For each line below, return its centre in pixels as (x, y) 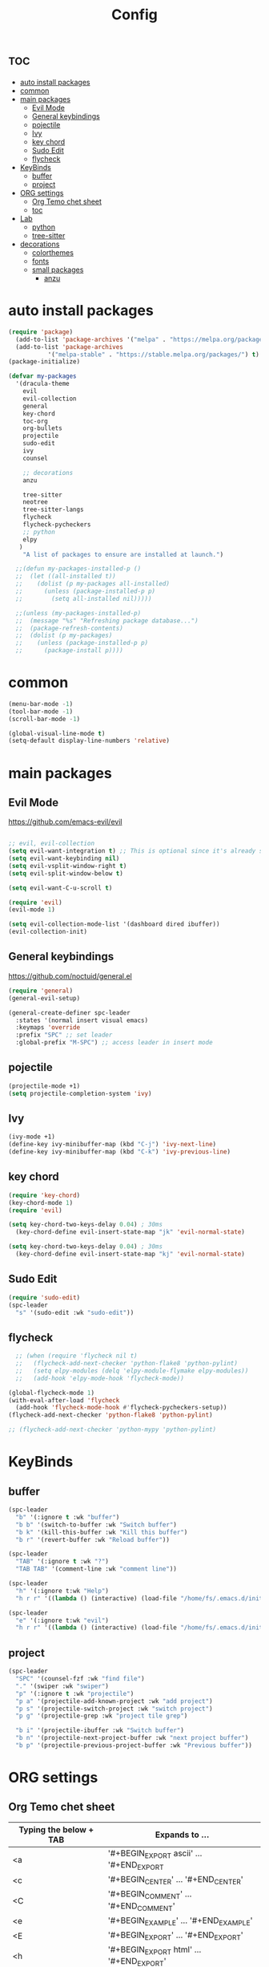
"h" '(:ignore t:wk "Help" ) (62, 1591)
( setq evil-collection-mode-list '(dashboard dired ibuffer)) (114, 924)
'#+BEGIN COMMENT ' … (150, 1895)
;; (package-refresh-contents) (70, 628)
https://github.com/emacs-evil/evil (65, 822)
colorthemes (53, 252)
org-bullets (42, 428)
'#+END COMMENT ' (141, 1906)
